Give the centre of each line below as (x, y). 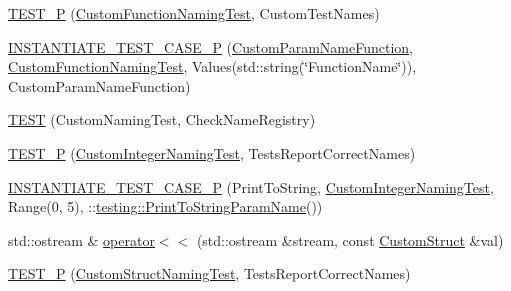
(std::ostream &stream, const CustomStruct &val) (350, 239)
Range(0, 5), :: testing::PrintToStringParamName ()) (165, 206)
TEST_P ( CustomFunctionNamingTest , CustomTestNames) (194, 13)
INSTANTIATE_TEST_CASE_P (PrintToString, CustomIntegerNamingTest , (251, 186)
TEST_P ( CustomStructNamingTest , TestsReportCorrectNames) (209, 273)
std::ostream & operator (81, 239)
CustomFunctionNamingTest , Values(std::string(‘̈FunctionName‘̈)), (212, 66)
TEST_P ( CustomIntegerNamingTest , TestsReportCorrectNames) (212, 152)
